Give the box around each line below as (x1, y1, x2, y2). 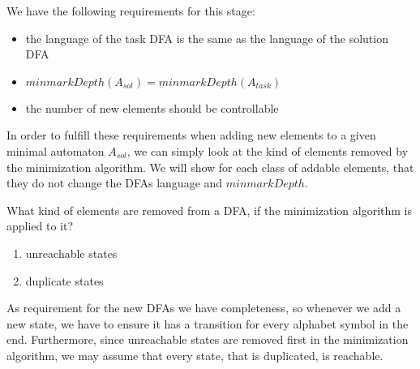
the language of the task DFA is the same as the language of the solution (25, 29, 388, 46)
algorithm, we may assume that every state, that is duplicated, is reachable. (6, 346, 384, 363)
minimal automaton (6, 142, 105, 159)
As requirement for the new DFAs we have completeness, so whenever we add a (6, 299, 401, 316)
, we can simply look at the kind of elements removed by (126, 142, 409, 159)
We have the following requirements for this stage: (6, 2, 255, 19)
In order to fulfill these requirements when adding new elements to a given (6, 127, 376, 144)
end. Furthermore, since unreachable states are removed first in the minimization (6, 331, 409, 348)
